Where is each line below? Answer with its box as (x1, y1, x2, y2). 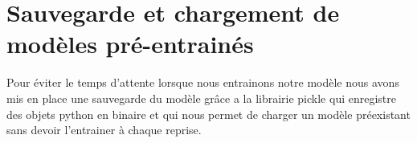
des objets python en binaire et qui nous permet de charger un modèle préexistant (6, 105, 411, 122)
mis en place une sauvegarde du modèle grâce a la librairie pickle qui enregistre (6, 89, 396, 106)
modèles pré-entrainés (6, 27, 254, 60)
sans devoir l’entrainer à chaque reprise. (6, 121, 202, 138)
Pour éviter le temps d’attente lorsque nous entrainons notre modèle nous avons (6, 74, 399, 91)
